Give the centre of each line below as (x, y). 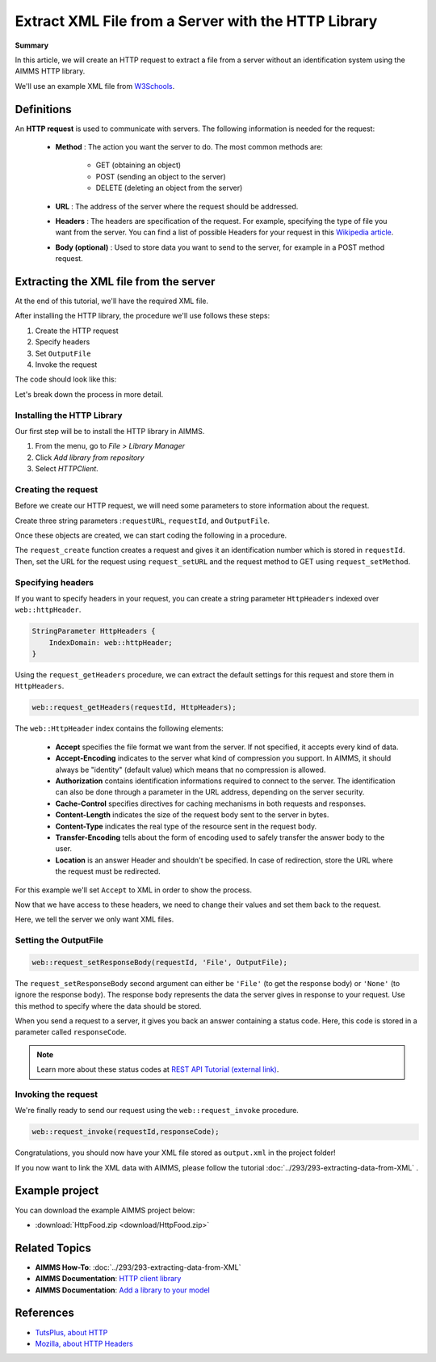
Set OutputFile (63, 353)
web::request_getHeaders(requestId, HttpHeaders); (134, 708)
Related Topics (53, 1248)
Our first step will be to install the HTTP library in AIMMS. (110, 431)
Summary (31, 45)
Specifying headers (55, 582)
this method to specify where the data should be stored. (108, 1006)
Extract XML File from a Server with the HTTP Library (196, 21)
